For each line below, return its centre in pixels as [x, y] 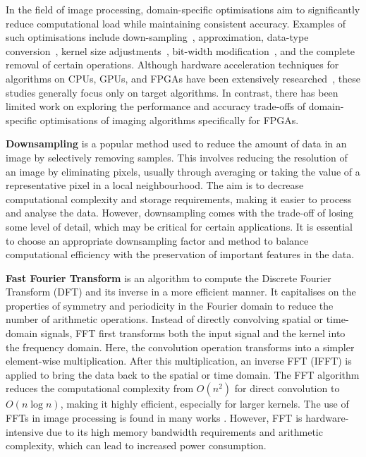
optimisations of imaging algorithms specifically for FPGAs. [169, 120]
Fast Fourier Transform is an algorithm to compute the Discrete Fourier [169, 278]
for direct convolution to [287, 388]
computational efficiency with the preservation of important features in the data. [180, 254]
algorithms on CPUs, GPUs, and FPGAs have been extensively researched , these [183, 78]
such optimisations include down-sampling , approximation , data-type [157, 37]
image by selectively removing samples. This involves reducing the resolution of [177, 157]
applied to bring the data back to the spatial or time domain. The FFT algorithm [183, 374]
